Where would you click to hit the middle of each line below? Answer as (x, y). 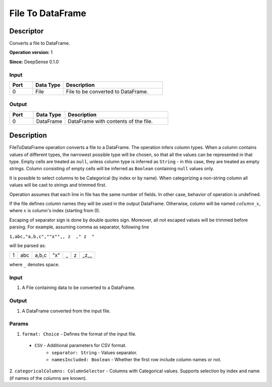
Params (19, 324)
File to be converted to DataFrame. (107, 91)
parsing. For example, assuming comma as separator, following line (79, 227)
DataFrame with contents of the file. (110, 121)
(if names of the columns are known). (48, 378)
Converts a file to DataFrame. (40, 43)
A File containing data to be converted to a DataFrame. (79, 287)
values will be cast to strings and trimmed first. (58, 185)
